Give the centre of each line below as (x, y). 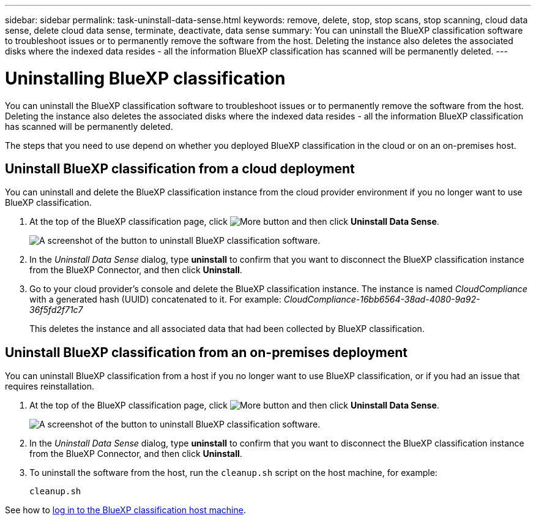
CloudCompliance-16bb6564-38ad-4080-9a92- (382, 300)
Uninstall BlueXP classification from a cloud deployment (180, 168)
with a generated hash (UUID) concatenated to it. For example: (155, 300)
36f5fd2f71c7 (56, 310)
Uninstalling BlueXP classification (145, 78)
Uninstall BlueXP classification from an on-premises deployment (207, 352)
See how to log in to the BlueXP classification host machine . (125, 510)
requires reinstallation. (50, 386)
